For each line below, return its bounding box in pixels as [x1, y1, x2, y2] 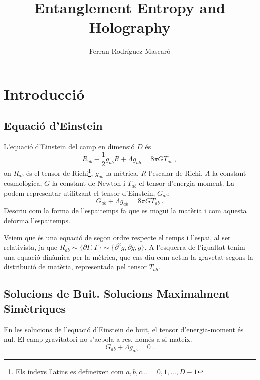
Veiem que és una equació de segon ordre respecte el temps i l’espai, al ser [4, 232, 231, 242]
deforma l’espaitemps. [4, 215, 70, 225]
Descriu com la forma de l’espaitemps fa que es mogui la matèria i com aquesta [4, 205, 247, 216]
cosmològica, [4, 178, 42, 188]
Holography [89, 17, 171, 37]
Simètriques [4, 300, 66, 316]
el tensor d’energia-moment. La [139, 178, 235, 188]
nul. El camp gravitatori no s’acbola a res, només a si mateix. [4, 334, 192, 344]
